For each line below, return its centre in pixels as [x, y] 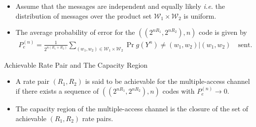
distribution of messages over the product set [84, 15]
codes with [179, 91]
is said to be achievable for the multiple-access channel [167, 81]
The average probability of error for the [75, 32]
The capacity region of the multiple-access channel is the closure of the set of [132, 109]
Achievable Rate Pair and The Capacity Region [76, 64]
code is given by [223, 32]
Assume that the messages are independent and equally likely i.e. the [120, 6]
